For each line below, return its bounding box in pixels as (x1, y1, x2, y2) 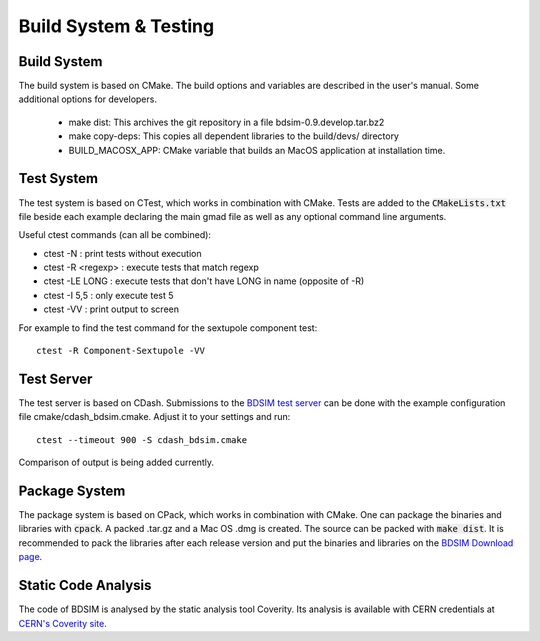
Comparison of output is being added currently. (18, 456, 215, 469)
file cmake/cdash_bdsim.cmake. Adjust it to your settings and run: (18, 411, 291, 423)
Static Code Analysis (18, 577, 152, 594)
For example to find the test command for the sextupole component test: (18, 321, 318, 334)
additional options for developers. (18, 93, 157, 105)
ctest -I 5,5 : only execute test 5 (43, 289, 174, 301)
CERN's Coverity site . (18, 617, 107, 629)
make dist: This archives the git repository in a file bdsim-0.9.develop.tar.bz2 (68, 116, 385, 128)
